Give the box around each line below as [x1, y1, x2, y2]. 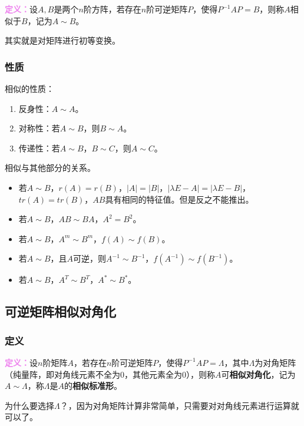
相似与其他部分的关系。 [5, 161, 95, 174]
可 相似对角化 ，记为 [221, 368, 296, 380]
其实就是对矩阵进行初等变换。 [5, 34, 120, 47]
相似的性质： [5, 82, 54, 94]
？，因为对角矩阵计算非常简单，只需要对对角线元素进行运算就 [60, 399, 299, 411]
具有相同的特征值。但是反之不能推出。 [105, 193, 254, 205]
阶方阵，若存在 [83, 3, 141, 15]
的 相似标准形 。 [64, 379, 123, 392]
